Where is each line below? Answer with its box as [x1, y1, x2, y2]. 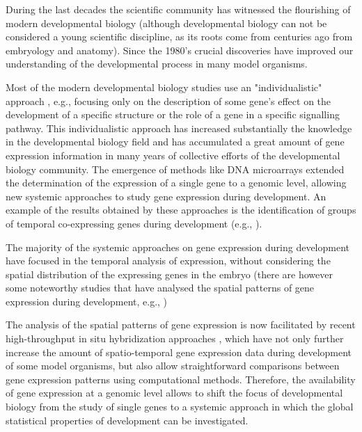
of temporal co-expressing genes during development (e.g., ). [6, 216, 262, 230]
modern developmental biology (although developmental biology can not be [6, 15, 327, 30]
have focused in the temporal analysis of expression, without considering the [6, 253, 331, 268]
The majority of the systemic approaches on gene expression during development [6, 239, 350, 254]
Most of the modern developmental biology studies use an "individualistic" [6, 79, 322, 94]
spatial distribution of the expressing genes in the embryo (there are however [6, 266, 333, 281]
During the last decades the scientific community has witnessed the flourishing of [6, 2, 351, 16]
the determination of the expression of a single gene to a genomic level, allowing [6, 175, 347, 190]
